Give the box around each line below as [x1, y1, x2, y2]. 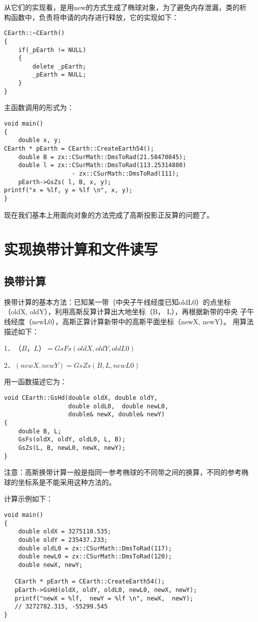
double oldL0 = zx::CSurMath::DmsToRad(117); [18, 544, 172, 552]
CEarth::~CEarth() [4, 30, 65, 37]
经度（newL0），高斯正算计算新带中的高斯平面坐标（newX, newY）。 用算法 [10, 316, 254, 326]
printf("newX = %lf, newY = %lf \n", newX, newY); [14, 594, 194, 602]
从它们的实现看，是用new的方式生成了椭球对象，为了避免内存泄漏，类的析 [4, 2, 247, 12]
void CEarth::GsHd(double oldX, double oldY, [4, 394, 158, 401]
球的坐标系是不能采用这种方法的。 [4, 476, 116, 487]
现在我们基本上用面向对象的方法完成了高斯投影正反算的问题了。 [4, 209, 214, 220]
